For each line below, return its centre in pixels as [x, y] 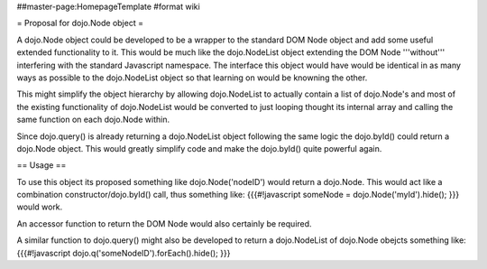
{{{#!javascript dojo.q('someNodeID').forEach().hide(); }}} [124, 253]
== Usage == [41, 165]
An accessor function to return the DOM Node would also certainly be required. [164, 223]
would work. [40, 207]
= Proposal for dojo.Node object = [80, 23]
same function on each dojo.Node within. [93, 120]
